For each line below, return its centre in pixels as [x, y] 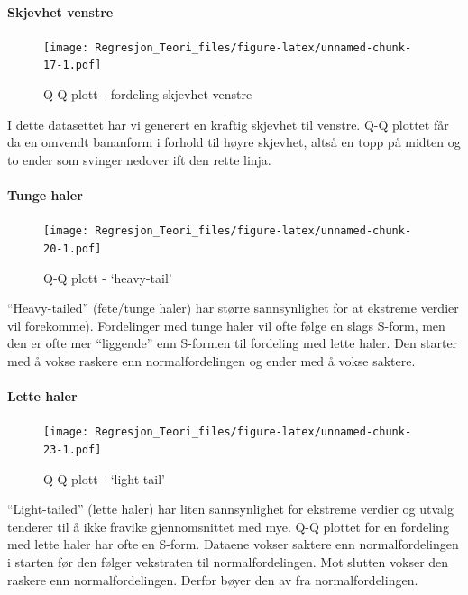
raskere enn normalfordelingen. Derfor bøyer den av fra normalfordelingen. [213, 579]
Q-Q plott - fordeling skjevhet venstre [148, 94]
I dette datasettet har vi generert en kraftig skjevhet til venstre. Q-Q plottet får [228, 124]
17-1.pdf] [73, 65]
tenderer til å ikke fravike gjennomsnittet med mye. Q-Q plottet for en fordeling [228, 526]
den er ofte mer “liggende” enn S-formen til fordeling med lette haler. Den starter [233, 343]
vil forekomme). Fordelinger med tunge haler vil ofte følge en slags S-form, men [226, 325]
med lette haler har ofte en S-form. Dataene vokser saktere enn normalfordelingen [233, 544]
